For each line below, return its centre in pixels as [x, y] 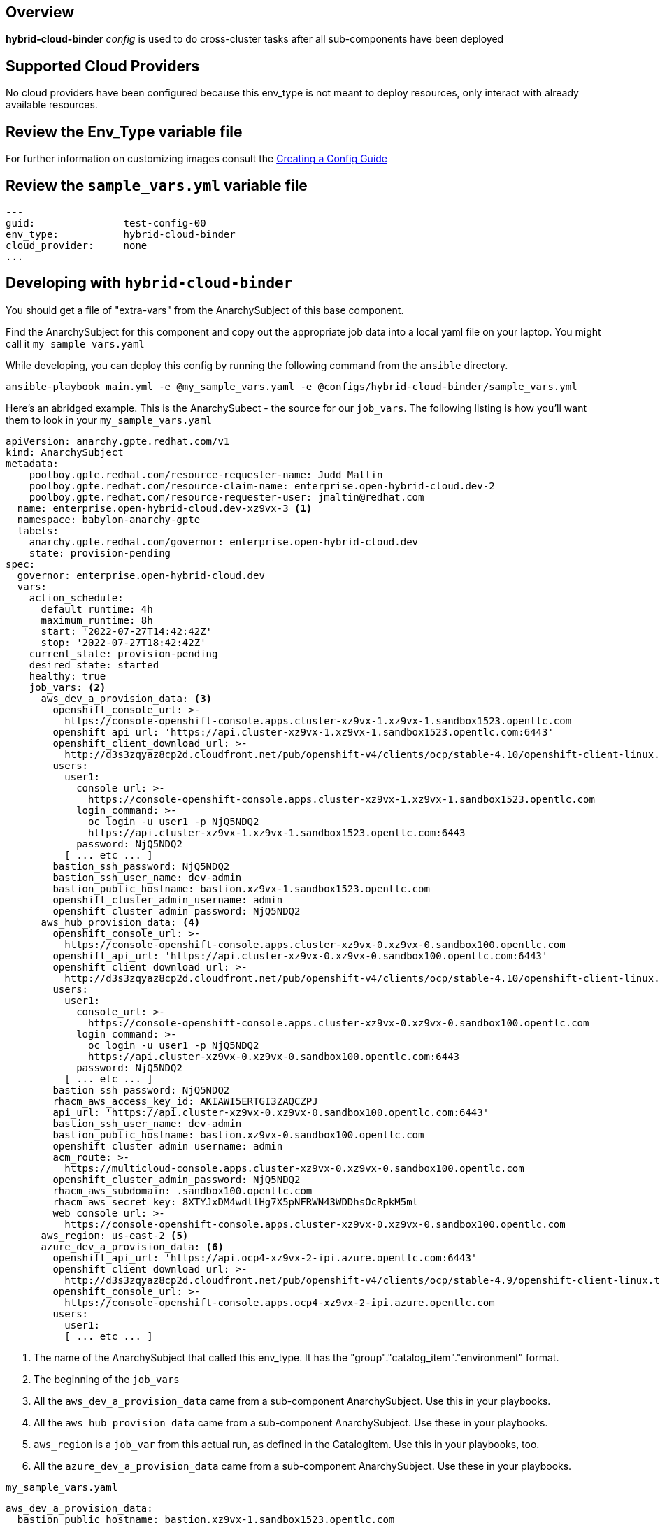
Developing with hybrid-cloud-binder [149, 283]
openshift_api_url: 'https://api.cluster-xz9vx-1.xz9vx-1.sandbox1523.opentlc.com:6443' [303, 732]
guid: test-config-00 [106, 223]
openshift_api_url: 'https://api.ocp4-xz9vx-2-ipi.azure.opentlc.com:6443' [265, 1258]
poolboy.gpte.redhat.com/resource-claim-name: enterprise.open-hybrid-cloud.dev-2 [262, 486]
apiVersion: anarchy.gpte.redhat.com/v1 [118, 441]
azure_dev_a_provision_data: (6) [132, 1246]
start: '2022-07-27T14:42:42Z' [127, 631]
